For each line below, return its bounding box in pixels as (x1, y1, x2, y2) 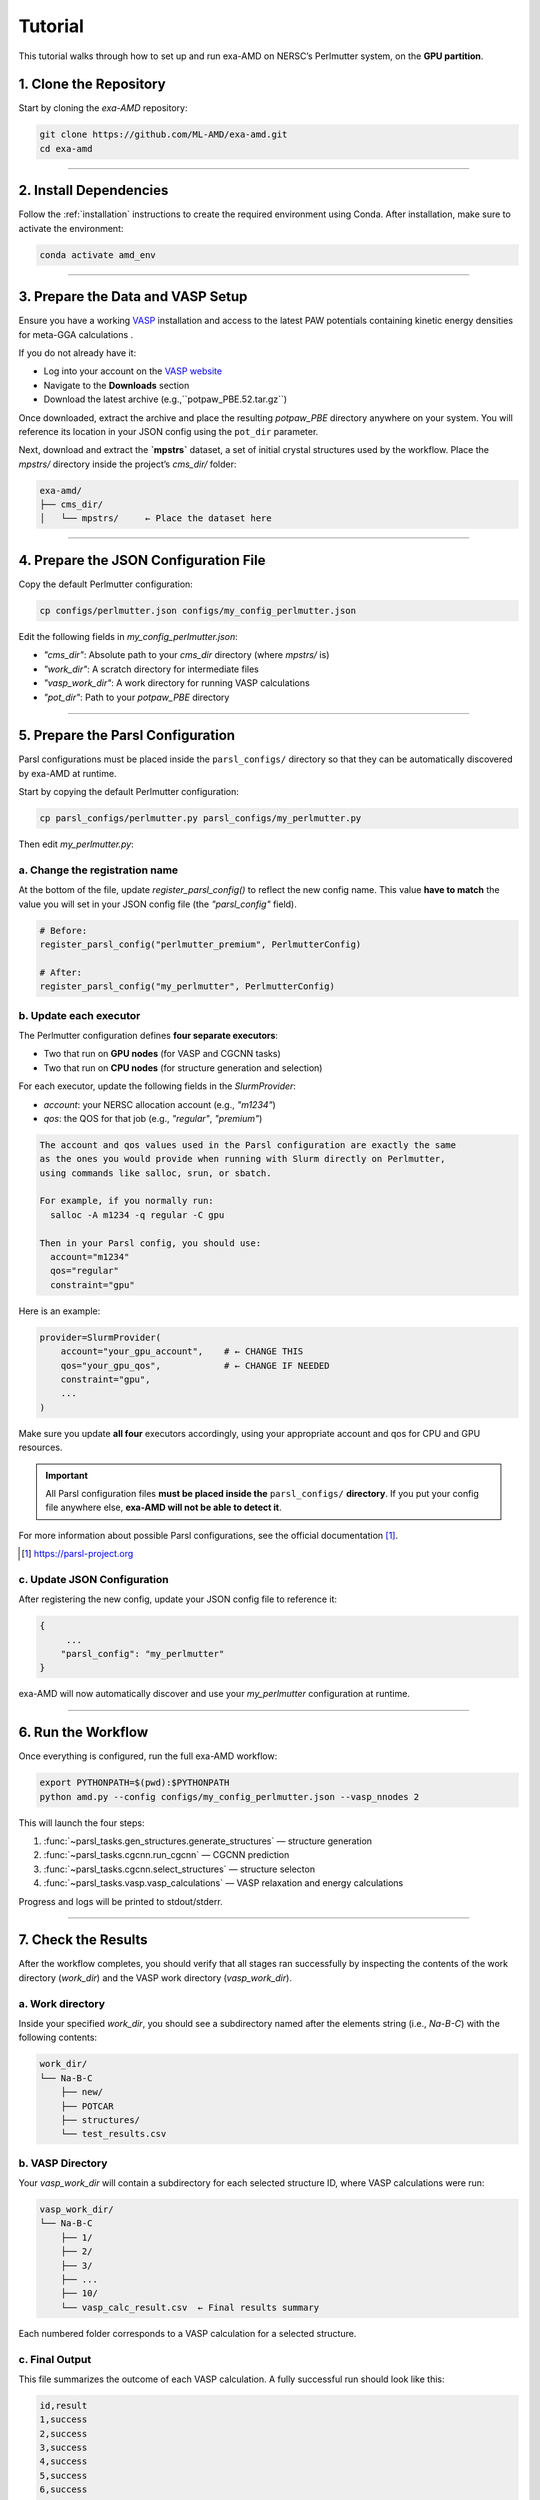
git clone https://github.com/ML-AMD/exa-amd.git (39, 129, 288, 140)
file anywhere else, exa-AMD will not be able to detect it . (45, 1501, 282, 1514)
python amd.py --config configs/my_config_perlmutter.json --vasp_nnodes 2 (39, 1791, 420, 1802)
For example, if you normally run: (39, 1195, 214, 1207)
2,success (39, 2428, 88, 2439)
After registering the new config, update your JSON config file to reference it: (18, 1593, 338, 1605)
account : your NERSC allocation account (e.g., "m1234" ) (43, 1098, 277, 1110)
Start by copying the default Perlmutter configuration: (18, 786, 240, 798)
